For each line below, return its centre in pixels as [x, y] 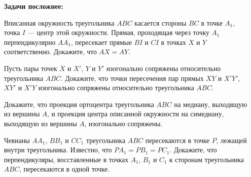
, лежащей [232, 140]
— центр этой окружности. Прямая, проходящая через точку [118, 32]
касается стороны [160, 22]
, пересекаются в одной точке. [65, 169]
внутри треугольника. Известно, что [58, 150]
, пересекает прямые [101, 42]
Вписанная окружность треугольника [59, 22]
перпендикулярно [30, 42]
